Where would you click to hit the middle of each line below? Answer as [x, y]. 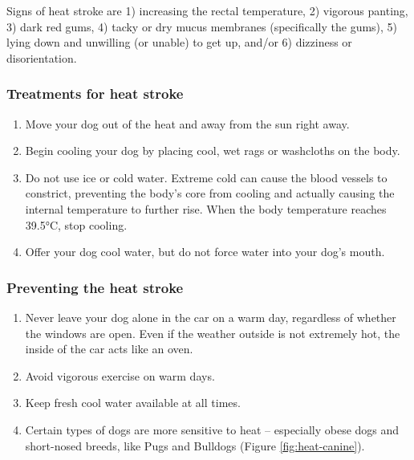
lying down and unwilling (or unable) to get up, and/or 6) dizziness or [179, 42]
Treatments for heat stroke [95, 94]
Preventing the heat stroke [95, 287]
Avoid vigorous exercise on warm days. [120, 375]
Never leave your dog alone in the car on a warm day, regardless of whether [211, 317]
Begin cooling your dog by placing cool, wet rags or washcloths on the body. [213, 151]
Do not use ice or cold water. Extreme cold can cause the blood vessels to [206, 177]
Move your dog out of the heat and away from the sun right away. [187, 123]
